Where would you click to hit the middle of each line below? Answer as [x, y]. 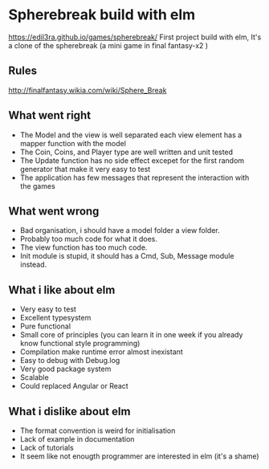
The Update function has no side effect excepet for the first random [132, 160]
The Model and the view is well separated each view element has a [131, 135]
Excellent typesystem [55, 318]
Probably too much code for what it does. [89, 239]
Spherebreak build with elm [102, 15]
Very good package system [65, 369]
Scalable [35, 377]
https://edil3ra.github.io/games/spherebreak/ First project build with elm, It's [135, 37]
